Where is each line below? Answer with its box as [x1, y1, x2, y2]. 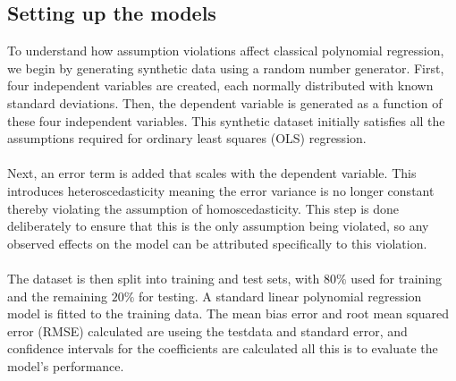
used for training [350, 268, 443, 287]
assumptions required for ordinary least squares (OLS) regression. [7, 129, 367, 148]
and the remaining [7, 286, 108, 305]
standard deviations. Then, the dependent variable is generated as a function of [7, 93, 443, 112]
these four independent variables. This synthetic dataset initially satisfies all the [7, 111, 445, 130]
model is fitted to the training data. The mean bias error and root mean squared [7, 304, 449, 323]
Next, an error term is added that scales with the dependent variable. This [7, 164, 417, 182]
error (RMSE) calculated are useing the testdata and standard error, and [7, 321, 408, 340]
